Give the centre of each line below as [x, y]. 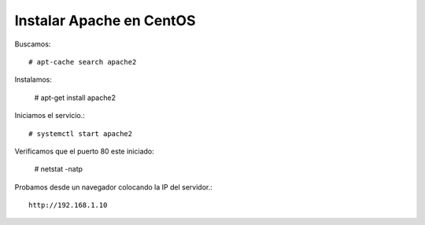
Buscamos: [33, 44]
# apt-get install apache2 [75, 98]
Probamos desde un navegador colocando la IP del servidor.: [113, 187]
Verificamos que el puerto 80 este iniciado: [85, 151]
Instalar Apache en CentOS [105, 20]
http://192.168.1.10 [68, 205]
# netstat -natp [58, 169]
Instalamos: [33, 79]
